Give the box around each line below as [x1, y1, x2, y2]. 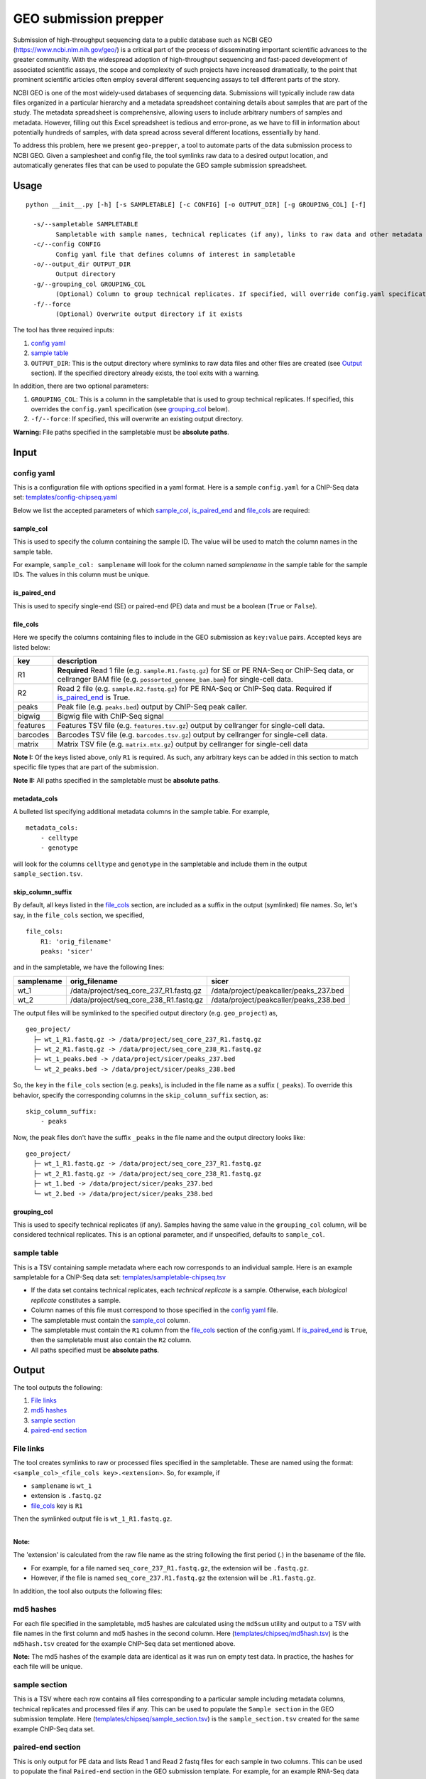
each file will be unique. [13, 1662, 83, 1671]
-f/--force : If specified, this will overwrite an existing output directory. [31, 415, 244, 423]
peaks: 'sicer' [40, 947, 94, 955]
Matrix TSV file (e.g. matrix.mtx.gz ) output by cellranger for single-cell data [57, 739, 308, 749]
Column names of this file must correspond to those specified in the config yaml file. [31, 1306, 278, 1314]
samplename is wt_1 [31, 1482, 92, 1490]
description [57, 655, 97, 665]
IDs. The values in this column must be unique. [13, 570, 151, 579]
